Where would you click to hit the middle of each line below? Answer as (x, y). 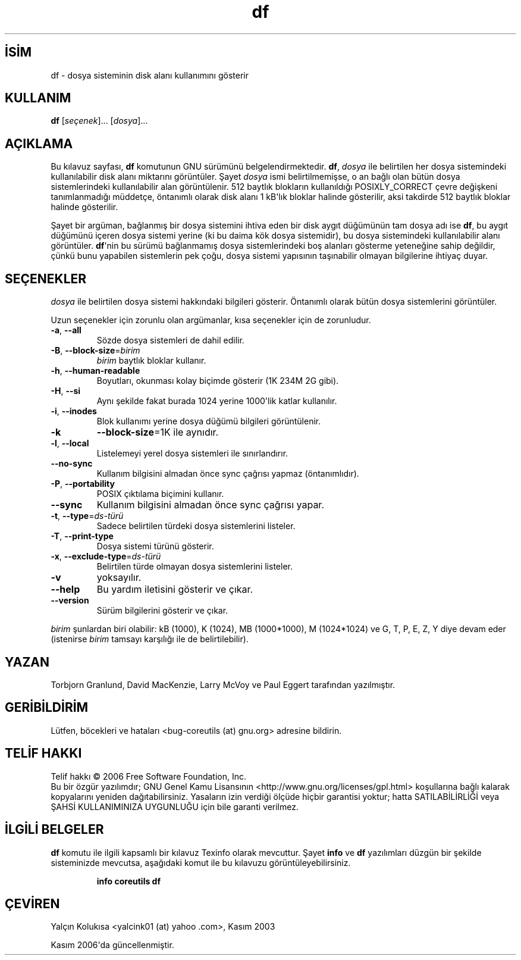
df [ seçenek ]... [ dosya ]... (99, 121)
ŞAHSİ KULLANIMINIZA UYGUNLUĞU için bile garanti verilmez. (175, 806)
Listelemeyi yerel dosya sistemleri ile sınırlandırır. (192, 454)
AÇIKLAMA (39, 143)
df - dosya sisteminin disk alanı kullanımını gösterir (150, 75)
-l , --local (70, 443)
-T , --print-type (82, 536)
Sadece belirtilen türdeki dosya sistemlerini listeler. (196, 526)
